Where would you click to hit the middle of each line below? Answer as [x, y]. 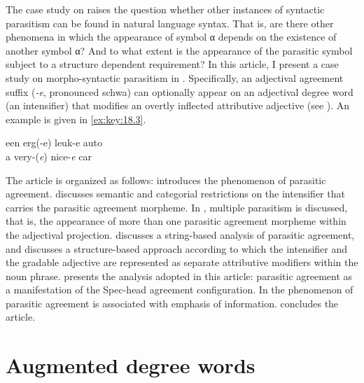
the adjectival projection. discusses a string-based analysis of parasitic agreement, [180, 234]
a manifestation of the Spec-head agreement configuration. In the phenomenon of [180, 290]
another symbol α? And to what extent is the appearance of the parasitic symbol [179, 50]
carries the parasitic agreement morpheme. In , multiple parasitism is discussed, [177, 207]
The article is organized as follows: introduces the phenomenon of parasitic [166, 180]
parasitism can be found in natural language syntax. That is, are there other [170, 23]
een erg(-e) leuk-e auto [54, 142]
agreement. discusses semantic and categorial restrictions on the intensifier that [175, 194]
